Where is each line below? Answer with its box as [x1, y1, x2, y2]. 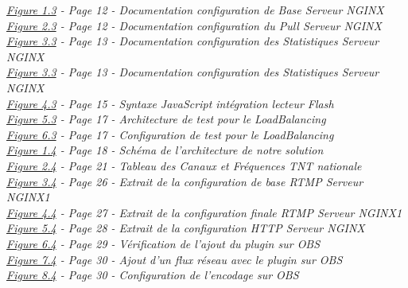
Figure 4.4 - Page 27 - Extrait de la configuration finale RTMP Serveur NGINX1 [6, 204, 402, 220]
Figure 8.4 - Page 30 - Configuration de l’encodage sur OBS [6, 267, 299, 283]
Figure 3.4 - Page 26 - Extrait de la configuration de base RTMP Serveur [6, 173, 363, 189]
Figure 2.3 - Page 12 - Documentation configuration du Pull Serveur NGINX [6, 17, 382, 33]
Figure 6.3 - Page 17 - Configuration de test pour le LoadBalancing [6, 126, 334, 142]
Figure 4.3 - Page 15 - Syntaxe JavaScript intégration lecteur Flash [6, 95, 334, 111]
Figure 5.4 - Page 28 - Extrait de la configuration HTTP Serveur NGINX [6, 220, 365, 236]
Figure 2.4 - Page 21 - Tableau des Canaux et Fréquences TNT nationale [6, 157, 362, 173]
